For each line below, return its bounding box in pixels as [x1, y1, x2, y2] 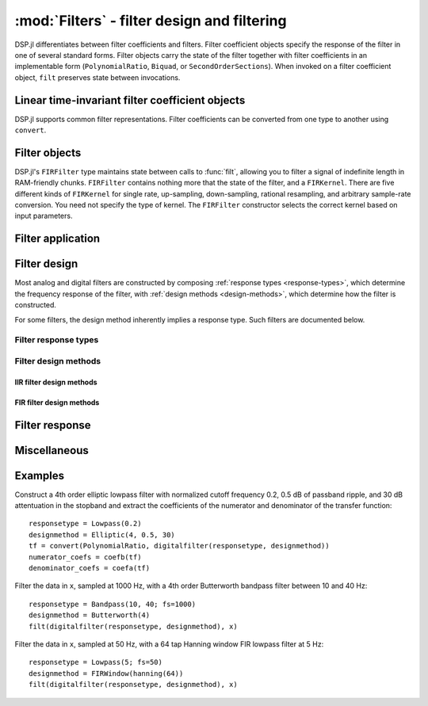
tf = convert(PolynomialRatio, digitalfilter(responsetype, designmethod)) [29, 541, 330, 551]
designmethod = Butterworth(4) [29, 611, 151, 620]
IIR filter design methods [14, 377, 98, 387]
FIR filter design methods [14, 397, 100, 407]
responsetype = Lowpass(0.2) [29, 519, 142, 529]
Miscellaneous [14, 444, 89, 457]
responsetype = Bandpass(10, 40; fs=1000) [29, 599, 197, 609]
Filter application [14, 232, 101, 246]
